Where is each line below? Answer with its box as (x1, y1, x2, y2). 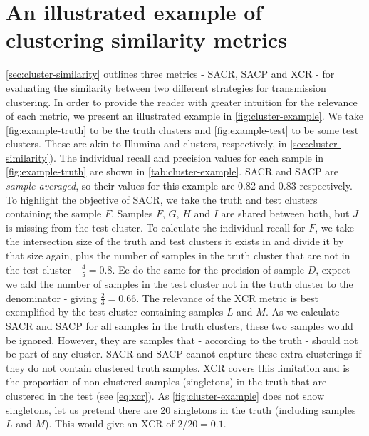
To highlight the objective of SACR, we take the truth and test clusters (6, 192, 318, 207)
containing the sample (6, 206, 102, 221)
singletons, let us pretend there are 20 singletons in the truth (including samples (6, 402, 356, 417)
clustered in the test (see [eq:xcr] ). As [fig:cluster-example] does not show (6, 388, 325, 403)
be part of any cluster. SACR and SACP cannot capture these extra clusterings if (6, 346, 362, 361)
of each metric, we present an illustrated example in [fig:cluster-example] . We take (6, 108, 364, 123)
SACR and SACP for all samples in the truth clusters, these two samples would (6, 318, 353, 333)
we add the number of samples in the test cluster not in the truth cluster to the (6, 276, 353, 291)
